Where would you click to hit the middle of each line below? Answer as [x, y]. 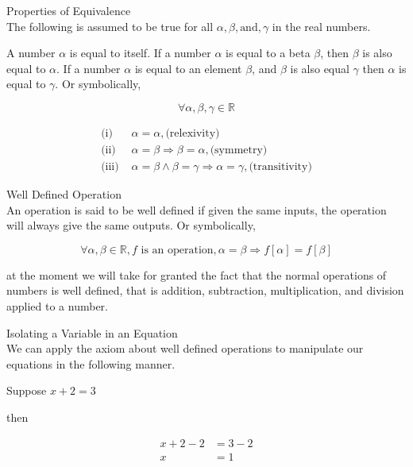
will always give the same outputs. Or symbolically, [131, 225]
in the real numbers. [321, 26]
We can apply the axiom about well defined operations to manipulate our [185, 348]
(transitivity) [280, 167]
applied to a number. [58, 306]
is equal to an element [188, 68]
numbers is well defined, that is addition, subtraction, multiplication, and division [205, 290]
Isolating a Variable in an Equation [92, 332]
